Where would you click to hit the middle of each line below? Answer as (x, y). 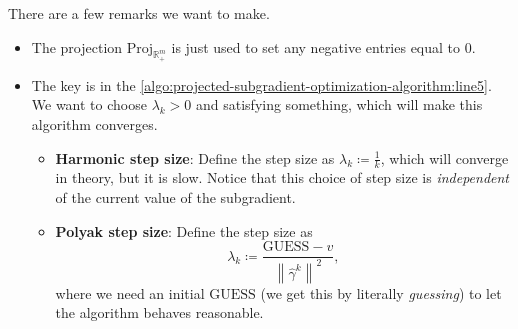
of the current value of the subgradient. (175, 197)
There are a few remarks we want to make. (139, 13)
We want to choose (89, 104)
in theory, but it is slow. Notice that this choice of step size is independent (282, 177)
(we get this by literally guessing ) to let (381, 292)
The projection (77, 46)
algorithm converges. (94, 123)
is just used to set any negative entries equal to (316, 46)
